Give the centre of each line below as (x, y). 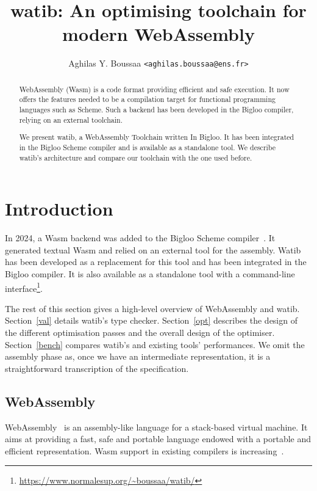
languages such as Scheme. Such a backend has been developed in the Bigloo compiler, (156, 110)
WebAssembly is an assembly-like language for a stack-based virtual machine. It (156, 427)
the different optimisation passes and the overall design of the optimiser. (140, 332)
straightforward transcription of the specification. (97, 368)
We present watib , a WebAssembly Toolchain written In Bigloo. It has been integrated (157, 137)
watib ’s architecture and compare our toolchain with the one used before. (136, 157)
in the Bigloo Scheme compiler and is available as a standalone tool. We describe (148, 147)
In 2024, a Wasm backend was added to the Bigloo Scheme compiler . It (140, 238)
